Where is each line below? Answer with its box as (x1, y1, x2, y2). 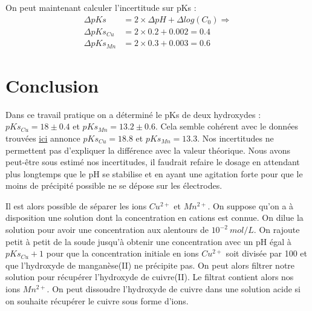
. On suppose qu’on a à (207, 199, 294, 212)
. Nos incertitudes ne (197, 131, 274, 144)
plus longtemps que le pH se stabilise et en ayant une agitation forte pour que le (5, 167, 303, 180)
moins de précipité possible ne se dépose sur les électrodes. (5, 179, 223, 192)
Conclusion (5, 73, 99, 97)
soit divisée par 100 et (226, 247, 307, 260)
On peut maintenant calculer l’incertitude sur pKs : (5, 1, 197, 13)
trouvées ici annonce (5, 131, 80, 144)
